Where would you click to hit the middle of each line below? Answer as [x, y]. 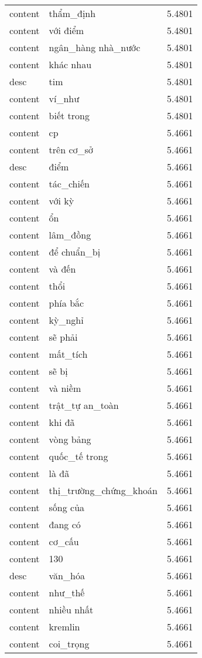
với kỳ [61, 201]
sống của [67, 507]
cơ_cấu [64, 541]
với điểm [66, 30]
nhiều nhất [71, 610]
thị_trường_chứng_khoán [103, 490]
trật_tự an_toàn [84, 405]
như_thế [67, 592]
